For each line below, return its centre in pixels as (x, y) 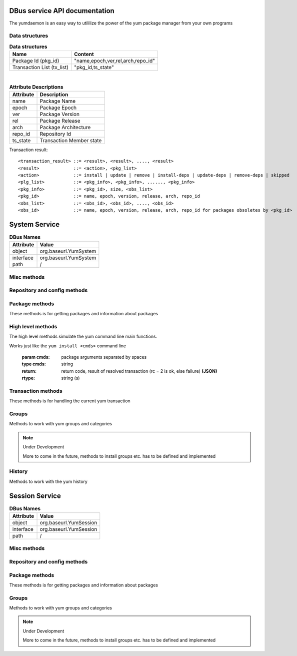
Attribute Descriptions (36, 87)
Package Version (60, 114)
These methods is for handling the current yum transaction (70, 401)
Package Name (58, 101)
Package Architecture (65, 127)
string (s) (70, 378)
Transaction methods (36, 391)
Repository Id (55, 134)
